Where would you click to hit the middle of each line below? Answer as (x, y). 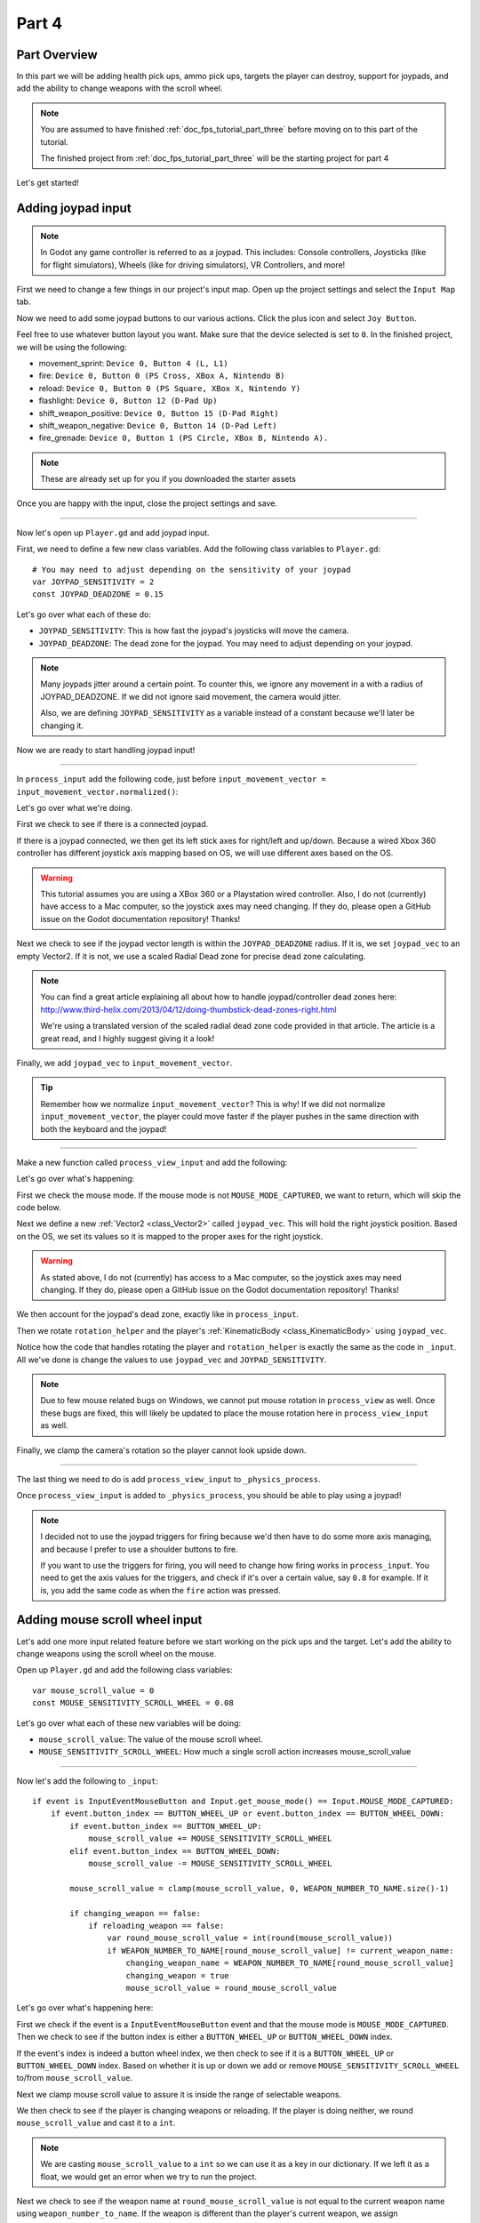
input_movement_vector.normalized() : (97, 791)
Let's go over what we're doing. (75, 808)
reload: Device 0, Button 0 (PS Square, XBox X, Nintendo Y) (170, 388)
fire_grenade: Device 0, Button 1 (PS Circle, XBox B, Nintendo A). (184, 438)
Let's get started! (48, 183)
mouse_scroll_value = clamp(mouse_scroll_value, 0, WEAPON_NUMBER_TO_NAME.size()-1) (260, 1888)
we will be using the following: (72, 347)
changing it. (62, 726)
